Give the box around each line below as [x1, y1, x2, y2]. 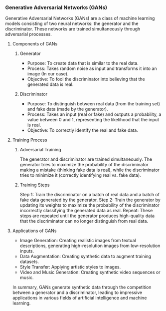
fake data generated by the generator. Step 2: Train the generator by [19, 197, 161, 203]
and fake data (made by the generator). [27, 106, 108, 112]
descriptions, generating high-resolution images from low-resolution [19, 243, 161, 249]
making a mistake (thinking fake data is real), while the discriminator [19, 167, 160, 173]
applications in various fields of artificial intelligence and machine [12, 295, 147, 301]
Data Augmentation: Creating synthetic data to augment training [19, 254, 152, 260]
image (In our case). [27, 71, 69, 77]
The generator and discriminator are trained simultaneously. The [19, 156, 153, 162]
